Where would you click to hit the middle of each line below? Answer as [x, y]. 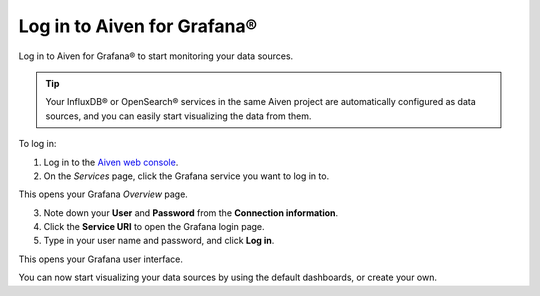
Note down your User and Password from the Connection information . [191, 212]
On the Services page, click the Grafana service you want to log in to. [186, 176]
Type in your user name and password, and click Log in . [159, 241]
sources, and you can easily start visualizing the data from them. [178, 116]
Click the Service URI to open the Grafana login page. [154, 227]
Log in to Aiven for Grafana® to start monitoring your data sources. [156, 56]
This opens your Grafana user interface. [101, 259]
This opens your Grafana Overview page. [103, 194]
